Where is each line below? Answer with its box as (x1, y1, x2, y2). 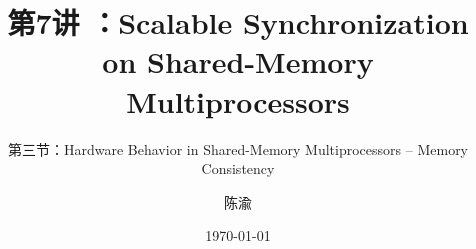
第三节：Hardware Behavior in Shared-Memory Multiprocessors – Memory (7, 138, 469, 159)
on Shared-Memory (102, 41, 374, 82)
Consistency (201, 158, 275, 179)
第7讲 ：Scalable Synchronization (7, 2, 469, 43)
